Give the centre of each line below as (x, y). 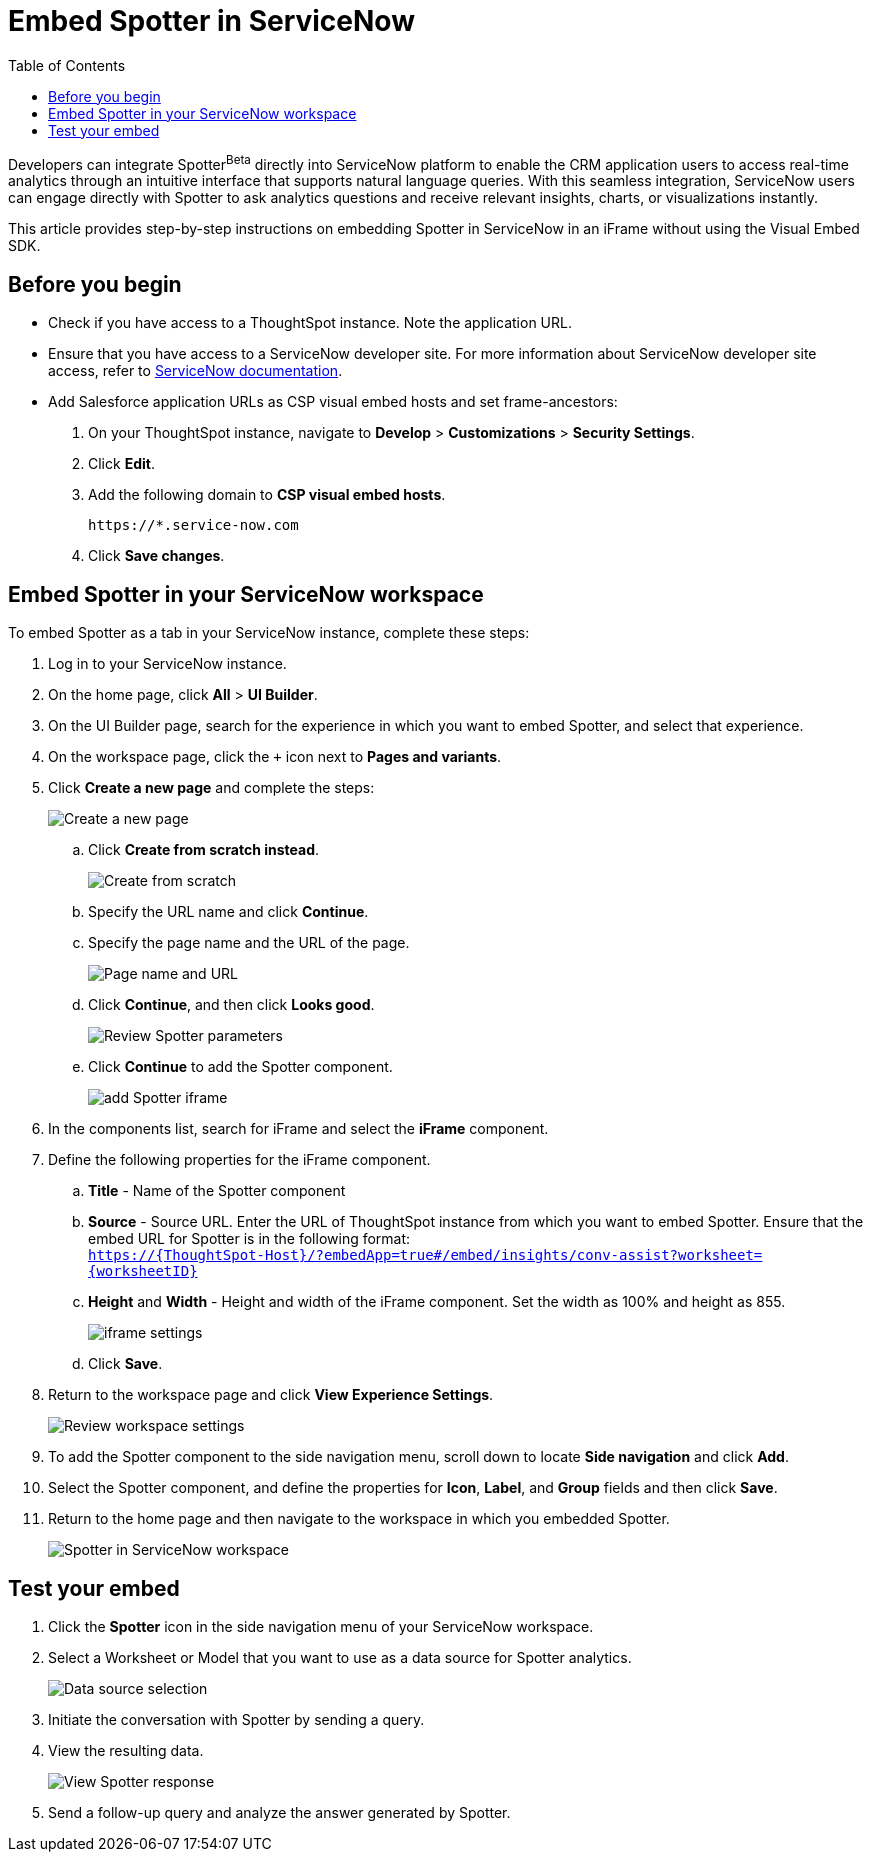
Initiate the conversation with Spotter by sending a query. (236, 1719)
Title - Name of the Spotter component (217, 1191)
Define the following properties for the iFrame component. (239, 1160)
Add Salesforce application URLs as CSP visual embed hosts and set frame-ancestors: (333, 402)
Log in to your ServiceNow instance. (167, 664)
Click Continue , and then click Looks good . (231, 1005)
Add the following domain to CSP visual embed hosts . (267, 495)
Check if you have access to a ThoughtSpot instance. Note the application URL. (310, 323)
